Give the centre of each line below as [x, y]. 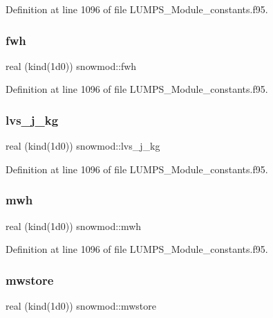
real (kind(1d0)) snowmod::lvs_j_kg [83, 146]
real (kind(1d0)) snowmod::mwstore [81, 306]
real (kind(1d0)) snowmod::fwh [71, 65]
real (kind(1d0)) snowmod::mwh [74, 226]
